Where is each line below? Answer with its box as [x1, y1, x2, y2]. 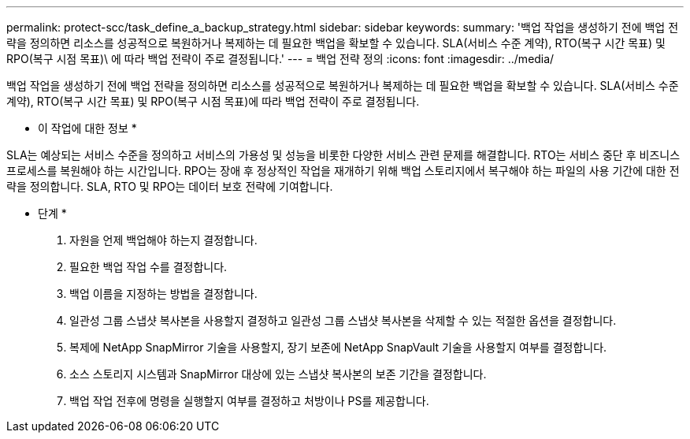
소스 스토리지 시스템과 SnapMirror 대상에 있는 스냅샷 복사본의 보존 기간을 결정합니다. [69, 367, 487, 381]
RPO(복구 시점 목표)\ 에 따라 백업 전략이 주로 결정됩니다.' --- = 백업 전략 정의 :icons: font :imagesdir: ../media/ [6, 52, 555, 65]
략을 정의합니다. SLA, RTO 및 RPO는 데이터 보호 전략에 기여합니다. [6, 180, 333, 193]
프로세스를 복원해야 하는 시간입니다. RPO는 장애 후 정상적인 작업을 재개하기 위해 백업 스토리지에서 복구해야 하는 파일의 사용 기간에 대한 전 [6, 164, 680, 177]
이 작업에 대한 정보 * [38, 121, 137, 135]
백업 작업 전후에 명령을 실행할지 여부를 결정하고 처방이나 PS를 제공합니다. [69, 394, 429, 407]
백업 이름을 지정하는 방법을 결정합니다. [69, 287, 258, 300]
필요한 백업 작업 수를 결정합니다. [69, 260, 228, 273]
